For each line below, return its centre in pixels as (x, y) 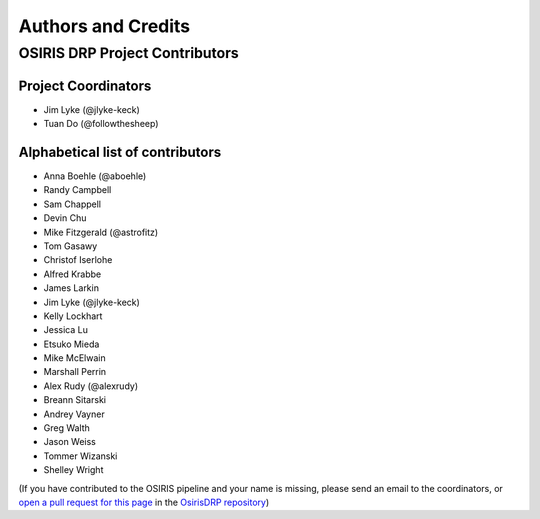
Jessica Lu (66, 330)
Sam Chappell (72, 204)
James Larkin (71, 288)
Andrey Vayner (74, 414)
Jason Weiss (70, 442)
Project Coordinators (85, 85)
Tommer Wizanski (80, 456)
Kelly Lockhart (73, 316)
